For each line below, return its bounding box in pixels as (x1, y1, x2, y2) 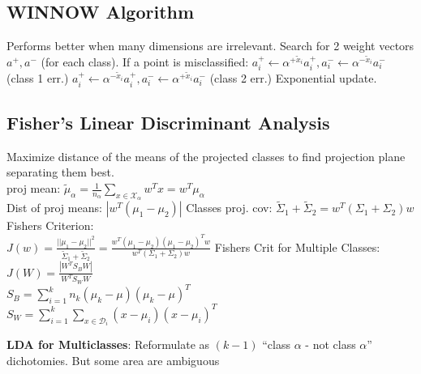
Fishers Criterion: (6, 217, 94, 234)
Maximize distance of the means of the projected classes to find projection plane (6, 147, 406, 164)
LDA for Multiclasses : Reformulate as (6, 336, 210, 353)
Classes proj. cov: (186, 199, 273, 216)
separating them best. (6, 164, 114, 181)
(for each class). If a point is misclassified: (41, 53, 249, 70)
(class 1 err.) (6, 70, 69, 87)
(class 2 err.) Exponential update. (209, 70, 377, 87)
